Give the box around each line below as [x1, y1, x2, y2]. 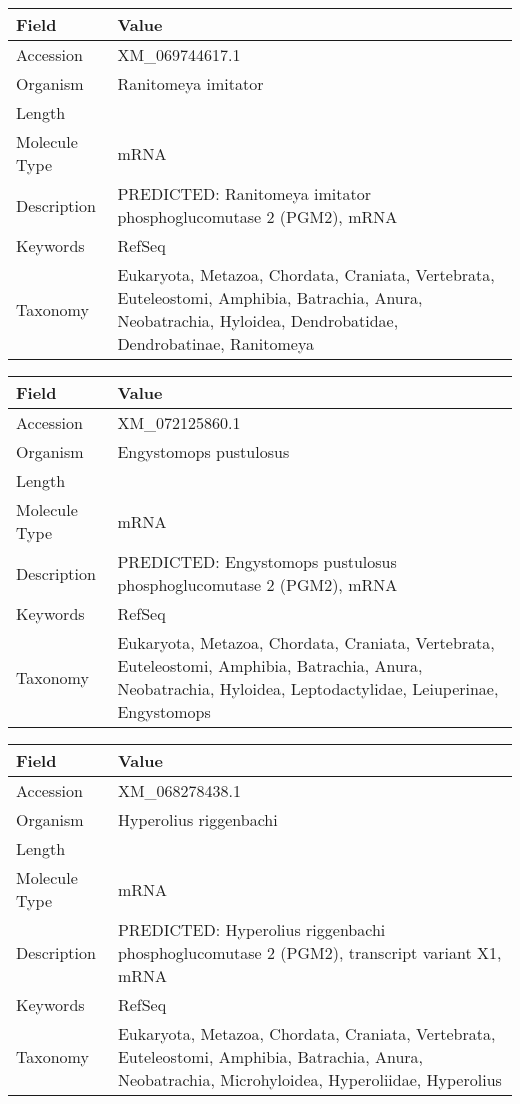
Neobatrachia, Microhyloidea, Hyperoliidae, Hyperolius [117, 1068, 502, 1091]
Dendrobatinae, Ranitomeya [117, 332, 314, 355]
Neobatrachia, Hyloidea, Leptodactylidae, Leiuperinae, [117, 677, 499, 700]
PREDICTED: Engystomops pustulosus [117, 550, 397, 573]
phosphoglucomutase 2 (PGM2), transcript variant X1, [117, 941, 502, 964]
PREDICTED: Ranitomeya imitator [117, 182, 371, 205]
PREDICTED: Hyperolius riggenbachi [117, 918, 386, 941]
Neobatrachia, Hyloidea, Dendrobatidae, [117, 309, 399, 332]
